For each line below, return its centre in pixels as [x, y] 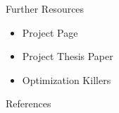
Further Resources [45, 8]
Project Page [50, 32]
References [29, 103]
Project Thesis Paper [68, 56]
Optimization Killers [67, 79]
